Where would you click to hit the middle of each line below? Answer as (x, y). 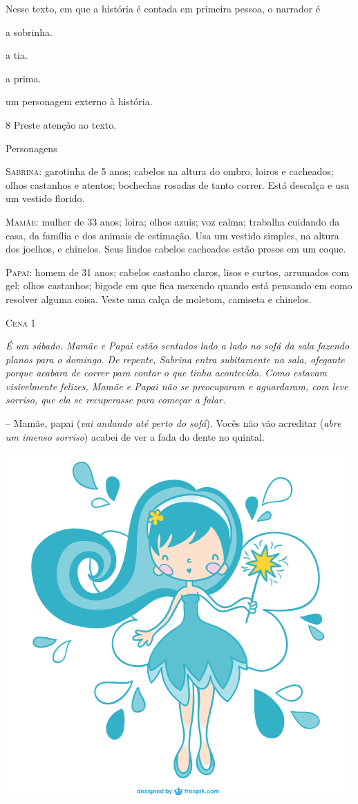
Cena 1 (21, 322)
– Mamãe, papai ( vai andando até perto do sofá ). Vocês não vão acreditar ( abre (173, 423)
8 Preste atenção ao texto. (61, 124)
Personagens (31, 148)
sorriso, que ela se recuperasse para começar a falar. (116, 400)
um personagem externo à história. (79, 101)
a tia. (17, 55)
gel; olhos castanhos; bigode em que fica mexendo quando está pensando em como (179, 285)
